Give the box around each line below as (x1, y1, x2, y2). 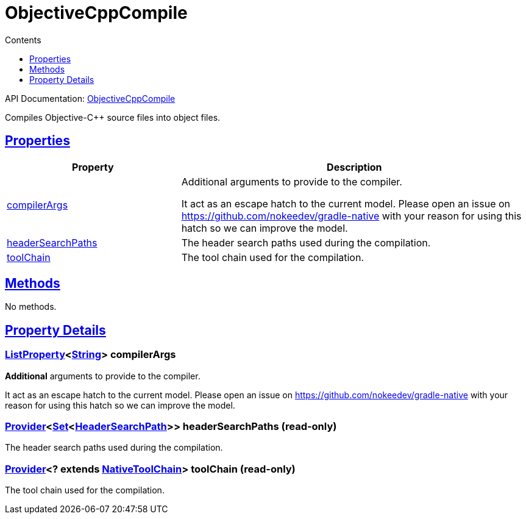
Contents (5, 34, 41, 45)
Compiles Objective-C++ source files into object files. (5, 112, 221, 123)
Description (327, 160, 382, 173)
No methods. (5, 301, 57, 312)
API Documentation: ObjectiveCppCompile (5, 93, 176, 104)
